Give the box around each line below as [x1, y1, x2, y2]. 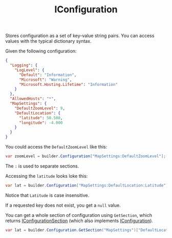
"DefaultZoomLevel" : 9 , [14, 105, 66, 111]
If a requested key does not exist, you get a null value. [5, 202, 121, 208]
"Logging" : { [10, 63, 38, 68]
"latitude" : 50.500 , [18, 115, 63, 120]
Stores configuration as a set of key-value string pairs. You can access [5, 32, 155, 39]
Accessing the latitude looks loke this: [5, 173, 88, 179]
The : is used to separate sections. [5, 163, 79, 169]
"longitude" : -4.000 [18, 120, 63, 125]
